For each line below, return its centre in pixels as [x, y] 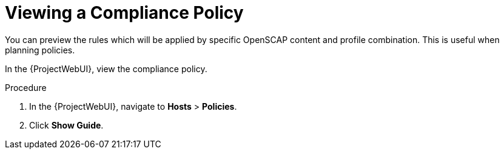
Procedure [26, 87]
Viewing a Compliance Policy [124, 13]
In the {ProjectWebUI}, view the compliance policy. [106, 69]
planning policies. [40, 50]
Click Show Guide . [66, 125]
